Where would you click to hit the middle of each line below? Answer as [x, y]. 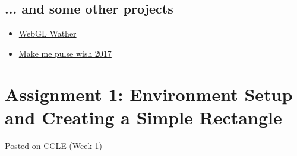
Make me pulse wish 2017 [65, 53]
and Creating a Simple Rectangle [143, 117]
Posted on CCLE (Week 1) [53, 145]
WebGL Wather [48, 33]
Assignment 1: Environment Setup [149, 94]
